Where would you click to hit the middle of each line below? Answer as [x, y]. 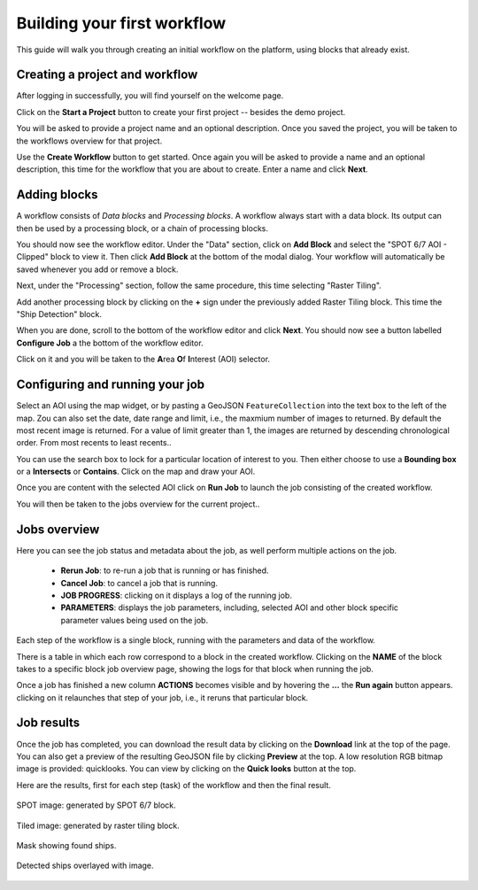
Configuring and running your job [111, 385]
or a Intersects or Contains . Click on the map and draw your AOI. [136, 472]
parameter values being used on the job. [134, 620]
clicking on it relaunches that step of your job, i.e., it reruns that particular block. [162, 697]
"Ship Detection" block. [59, 314]
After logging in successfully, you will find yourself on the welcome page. [150, 96]
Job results [48, 723]
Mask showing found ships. [66, 845]
